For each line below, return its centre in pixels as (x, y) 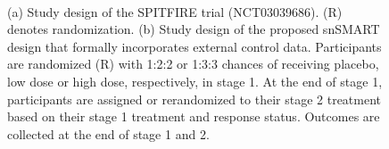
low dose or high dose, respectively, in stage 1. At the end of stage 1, (195, 81)
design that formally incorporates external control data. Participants (194, 46)
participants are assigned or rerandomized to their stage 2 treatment (194, 99)
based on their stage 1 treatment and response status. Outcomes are (194, 116)
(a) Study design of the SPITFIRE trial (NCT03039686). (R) (175, 11)
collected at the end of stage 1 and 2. (108, 133)
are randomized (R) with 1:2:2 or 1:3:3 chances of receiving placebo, (193, 64)
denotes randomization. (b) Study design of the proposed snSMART (194, 29)
